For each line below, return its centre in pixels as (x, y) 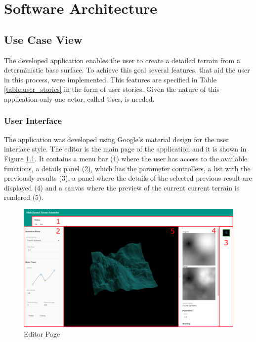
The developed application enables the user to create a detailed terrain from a (122, 60)
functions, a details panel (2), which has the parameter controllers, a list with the (127, 168)
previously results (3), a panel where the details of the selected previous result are (128, 178)
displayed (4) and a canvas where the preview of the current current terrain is (122, 187)
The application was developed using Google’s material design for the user (116, 139)
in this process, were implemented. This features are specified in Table (110, 79)
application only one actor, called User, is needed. (79, 98)
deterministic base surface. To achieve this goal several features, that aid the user (127, 70)
